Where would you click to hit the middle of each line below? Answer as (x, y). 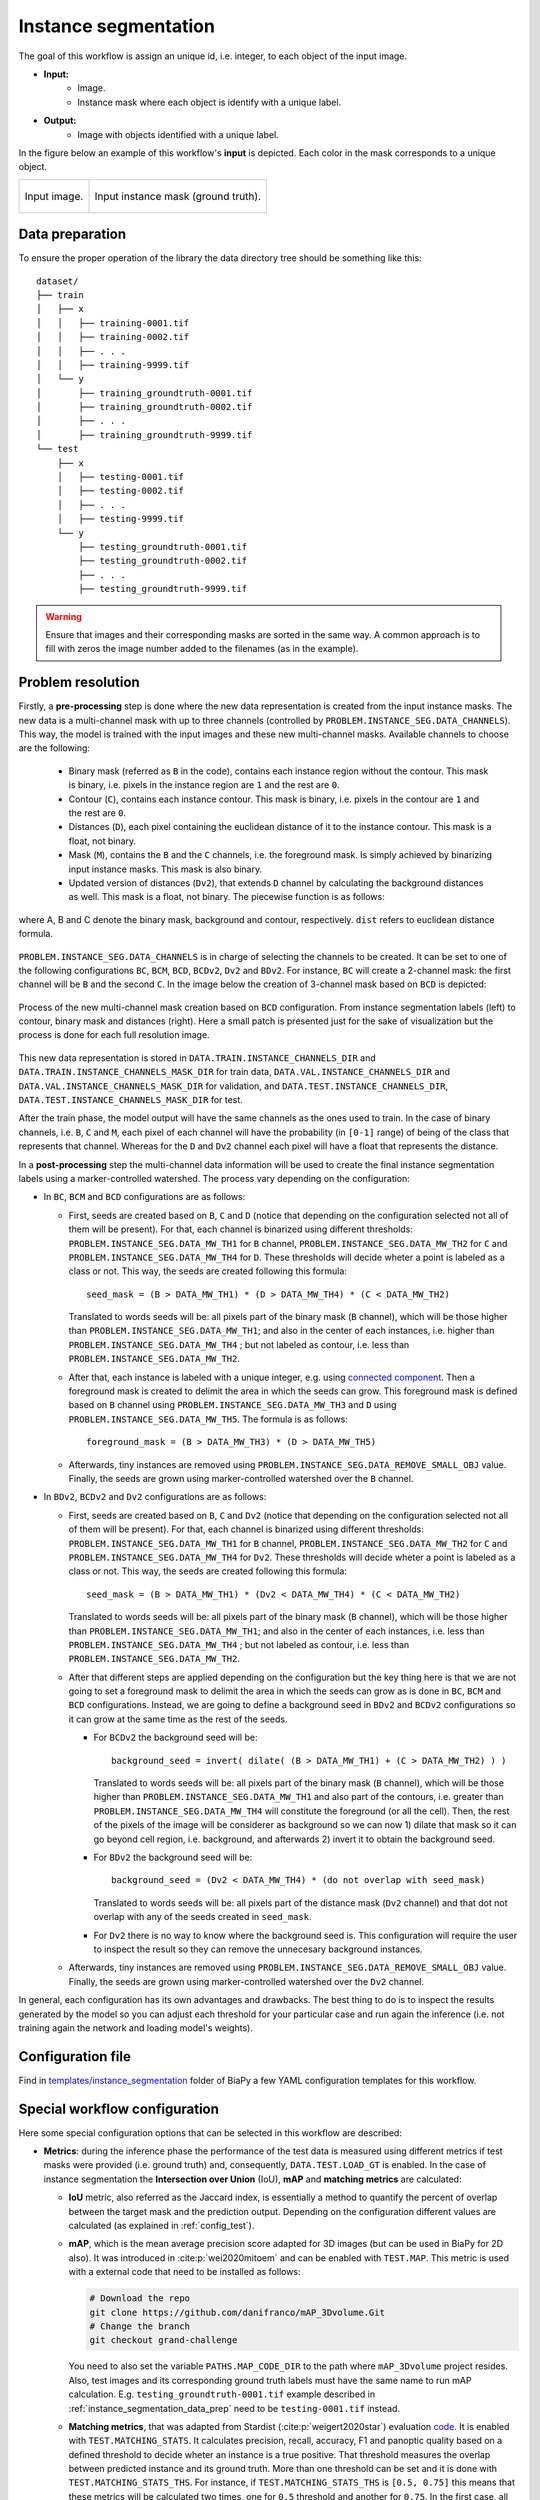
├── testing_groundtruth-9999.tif (163, 589)
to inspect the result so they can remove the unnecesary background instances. (258, 1949)
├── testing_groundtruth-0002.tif (163, 561)
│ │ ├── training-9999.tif (113, 364)
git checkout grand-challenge (163, 2340)
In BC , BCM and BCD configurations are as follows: (144, 1197)
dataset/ (57, 281)
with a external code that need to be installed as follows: (184, 2272)
